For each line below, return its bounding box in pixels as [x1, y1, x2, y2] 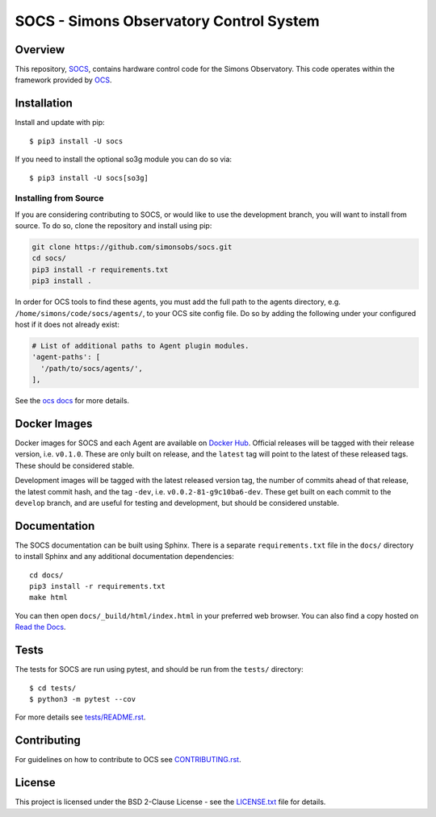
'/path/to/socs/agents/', [40, 364, 143, 373]
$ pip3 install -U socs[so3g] [29, 173, 149, 182]
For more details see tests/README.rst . [15, 712, 146, 722]
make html [29, 593, 68, 602]
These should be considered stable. [15, 461, 135, 470]
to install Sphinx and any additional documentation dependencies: [15, 552, 234, 561]
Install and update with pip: [15, 118, 105, 127]
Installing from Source [15, 193, 104, 204]
